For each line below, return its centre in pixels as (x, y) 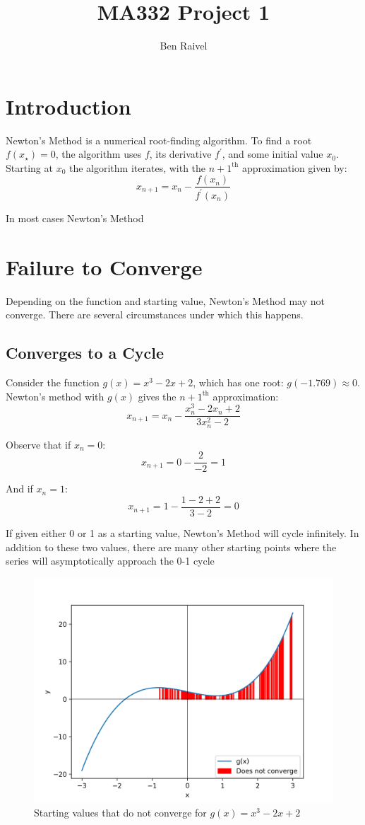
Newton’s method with (55, 396)
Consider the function (53, 382)
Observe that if (38, 444)
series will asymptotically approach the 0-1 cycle (110, 561)
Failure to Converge (104, 266)
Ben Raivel (184, 46)
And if (19, 489)
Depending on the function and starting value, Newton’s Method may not (165, 300)
